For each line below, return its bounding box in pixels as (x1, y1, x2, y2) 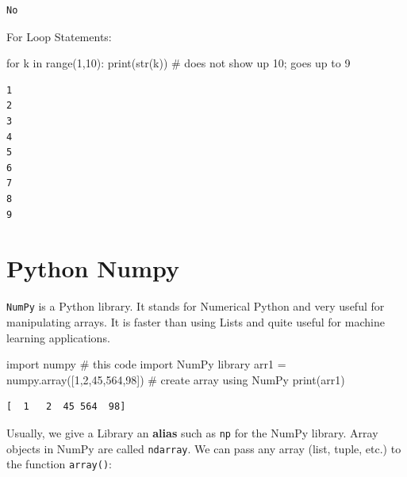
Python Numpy (6, 252, 180, 284)
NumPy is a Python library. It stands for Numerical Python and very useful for (6, 298, 385, 315)
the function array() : (6, 456, 112, 472)
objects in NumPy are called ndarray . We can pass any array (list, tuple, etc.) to (6, 440, 401, 456)
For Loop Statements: (6, 28, 112, 44)
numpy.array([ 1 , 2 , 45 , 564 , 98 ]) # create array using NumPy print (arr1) (6, 371, 345, 387)
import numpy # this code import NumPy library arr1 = (6, 356, 286, 372)
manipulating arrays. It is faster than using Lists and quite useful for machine (6, 313, 385, 330)
